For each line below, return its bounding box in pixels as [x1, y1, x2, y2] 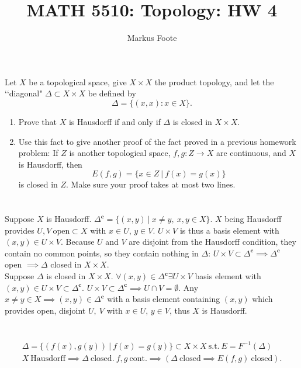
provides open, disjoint [5, 304, 86, 316]
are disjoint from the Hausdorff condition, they [129, 235, 296, 248]
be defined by [88, 87, 136, 99]
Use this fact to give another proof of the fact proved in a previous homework [18, 135, 296, 147]
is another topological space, [69, 147, 171, 159]
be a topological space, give [29, 75, 127, 88]
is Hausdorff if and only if [68, 115, 161, 127]
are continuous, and [216, 147, 286, 159]
